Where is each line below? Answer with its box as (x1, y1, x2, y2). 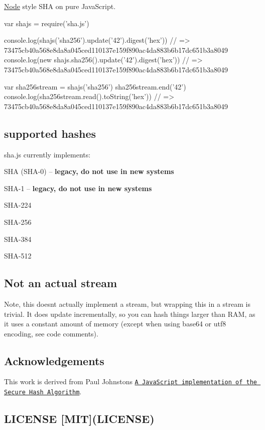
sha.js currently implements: (4, 149, 91, 159)
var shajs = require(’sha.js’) (4, 18, 89, 28)
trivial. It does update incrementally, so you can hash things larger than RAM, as (4, 308, 255, 319)
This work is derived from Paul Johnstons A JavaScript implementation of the (4, 376, 257, 387)
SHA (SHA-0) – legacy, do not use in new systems (4, 166, 174, 177)
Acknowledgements (4, 353, 104, 368)
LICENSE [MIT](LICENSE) (4, 411, 155, 426)
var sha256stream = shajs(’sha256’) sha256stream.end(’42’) (4, 81, 186, 92)
